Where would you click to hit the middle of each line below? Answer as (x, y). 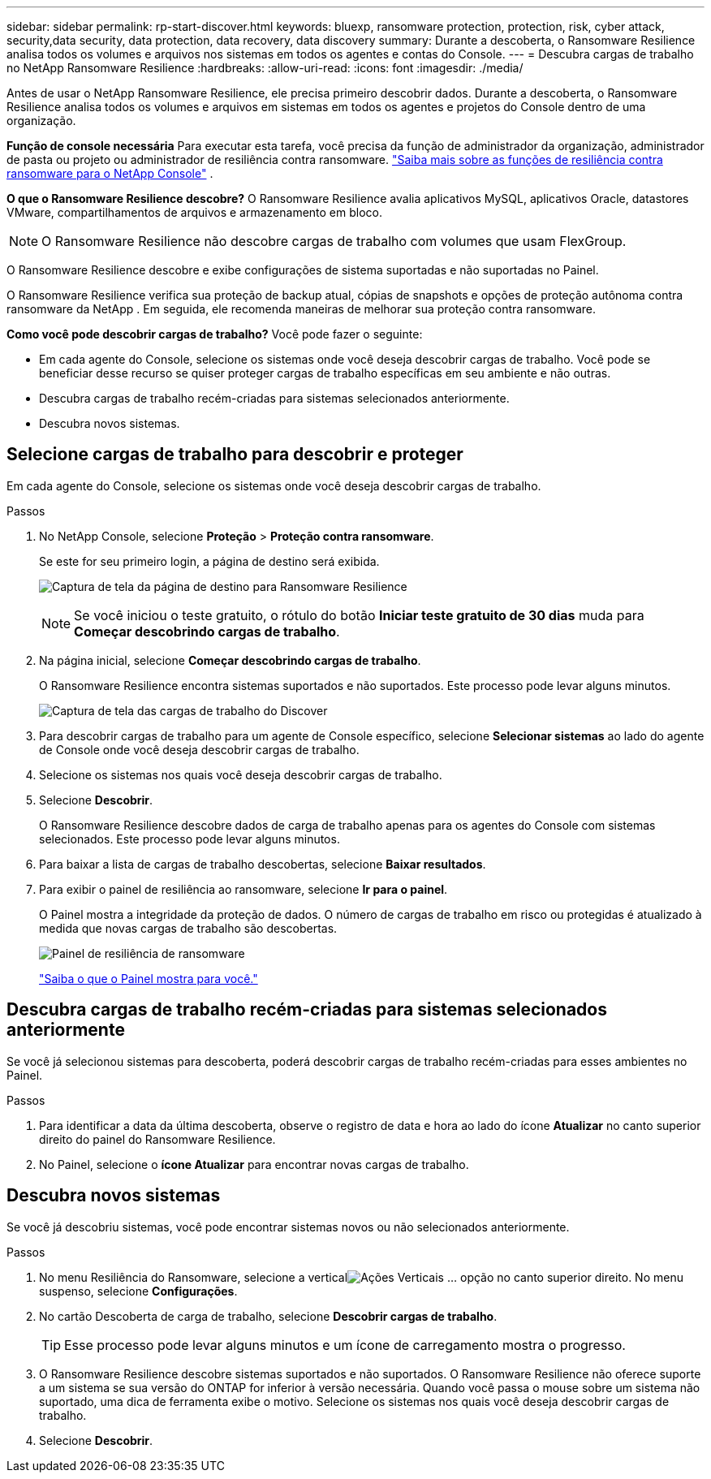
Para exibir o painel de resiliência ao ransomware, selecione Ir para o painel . (243, 889)
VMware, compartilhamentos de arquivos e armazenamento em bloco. (195, 212)
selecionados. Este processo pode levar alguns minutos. (190, 839)
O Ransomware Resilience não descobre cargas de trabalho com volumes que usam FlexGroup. (334, 241)
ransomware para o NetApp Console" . (110, 173)
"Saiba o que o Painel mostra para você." (149, 978)
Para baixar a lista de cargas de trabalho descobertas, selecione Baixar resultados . (263, 864)
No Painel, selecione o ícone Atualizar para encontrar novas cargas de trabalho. (254, 1164)
